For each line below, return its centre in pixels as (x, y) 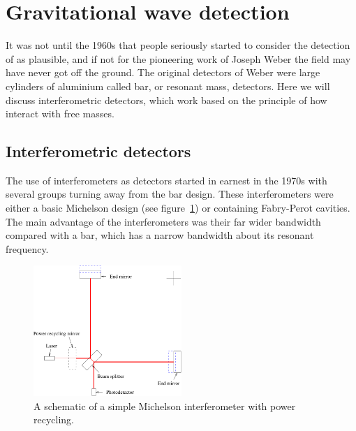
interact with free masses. (60, 114)
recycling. (54, 419)
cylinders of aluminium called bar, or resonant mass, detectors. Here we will (168, 86)
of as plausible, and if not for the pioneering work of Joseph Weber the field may (178, 58)
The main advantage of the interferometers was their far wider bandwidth (163, 221)
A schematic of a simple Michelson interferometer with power (165, 406)
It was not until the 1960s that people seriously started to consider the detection (178, 45)
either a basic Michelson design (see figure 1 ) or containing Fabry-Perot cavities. (178, 208)
